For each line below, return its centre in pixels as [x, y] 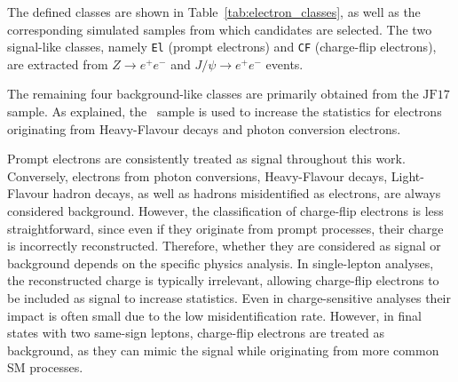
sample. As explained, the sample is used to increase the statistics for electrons [225, 111]
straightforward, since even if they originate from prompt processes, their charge [225, 228]
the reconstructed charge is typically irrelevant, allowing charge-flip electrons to [223, 280]
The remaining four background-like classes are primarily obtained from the [213, 94]
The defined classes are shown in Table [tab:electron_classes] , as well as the [214, 12]
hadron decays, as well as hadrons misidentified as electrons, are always [247, 193]
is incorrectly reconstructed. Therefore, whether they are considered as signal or [224, 246]
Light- [407, 175]
